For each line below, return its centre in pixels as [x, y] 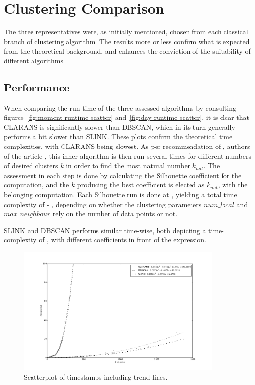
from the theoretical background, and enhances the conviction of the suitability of [127, 51]
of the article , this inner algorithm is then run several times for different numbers [127, 156]
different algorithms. [34, 60]
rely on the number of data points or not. [115, 214]
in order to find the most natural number [128, 165]
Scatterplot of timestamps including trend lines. [96, 376]
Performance [37, 87]
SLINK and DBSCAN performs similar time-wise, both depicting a [105, 230]
